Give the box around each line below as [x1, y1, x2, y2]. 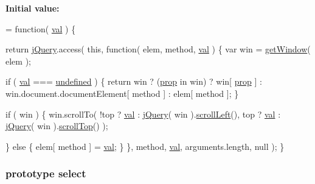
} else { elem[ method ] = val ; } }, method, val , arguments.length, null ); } [5, 140, 285, 152]
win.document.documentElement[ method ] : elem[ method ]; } [5, 87, 239, 99]
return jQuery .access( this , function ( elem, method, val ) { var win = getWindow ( [5, 43, 311, 55]
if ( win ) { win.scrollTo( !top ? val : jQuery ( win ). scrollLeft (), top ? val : [5, 107, 281, 120]
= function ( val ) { [5, 22, 76, 35]
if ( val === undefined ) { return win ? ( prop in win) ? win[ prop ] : [5, 75, 262, 88]
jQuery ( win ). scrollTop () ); [5, 119, 108, 132]
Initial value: [5, 2, 60, 14]
